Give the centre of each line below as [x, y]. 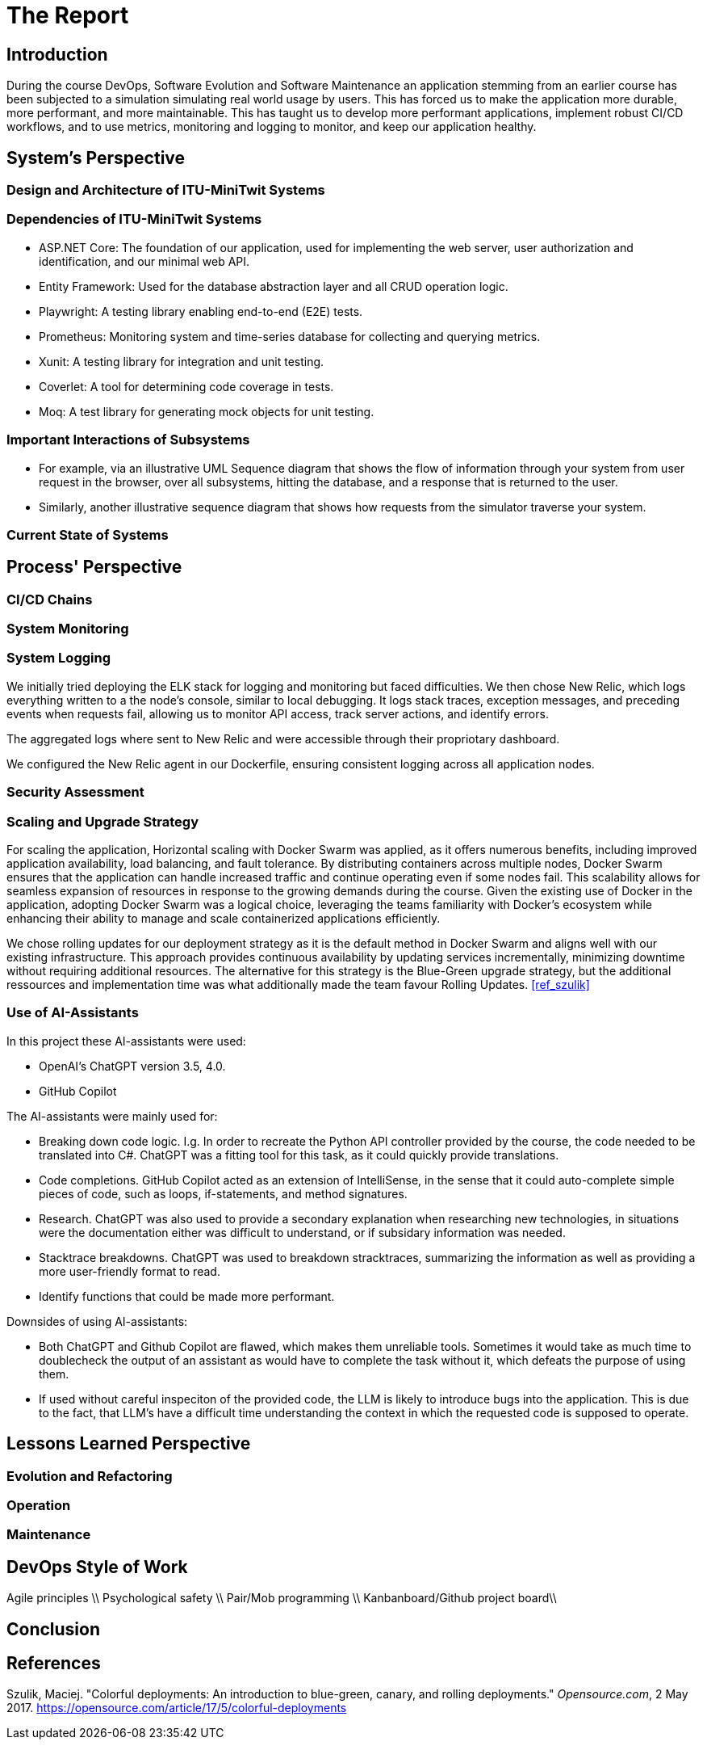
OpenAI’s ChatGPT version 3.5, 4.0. [132, 1066]
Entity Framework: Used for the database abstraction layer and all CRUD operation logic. [274, 286]
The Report [68, 15]
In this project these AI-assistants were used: [126, 1041]
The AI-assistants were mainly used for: [112, 1116]
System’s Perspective [96, 158]
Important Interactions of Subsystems [128, 440]
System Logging [59, 658]
